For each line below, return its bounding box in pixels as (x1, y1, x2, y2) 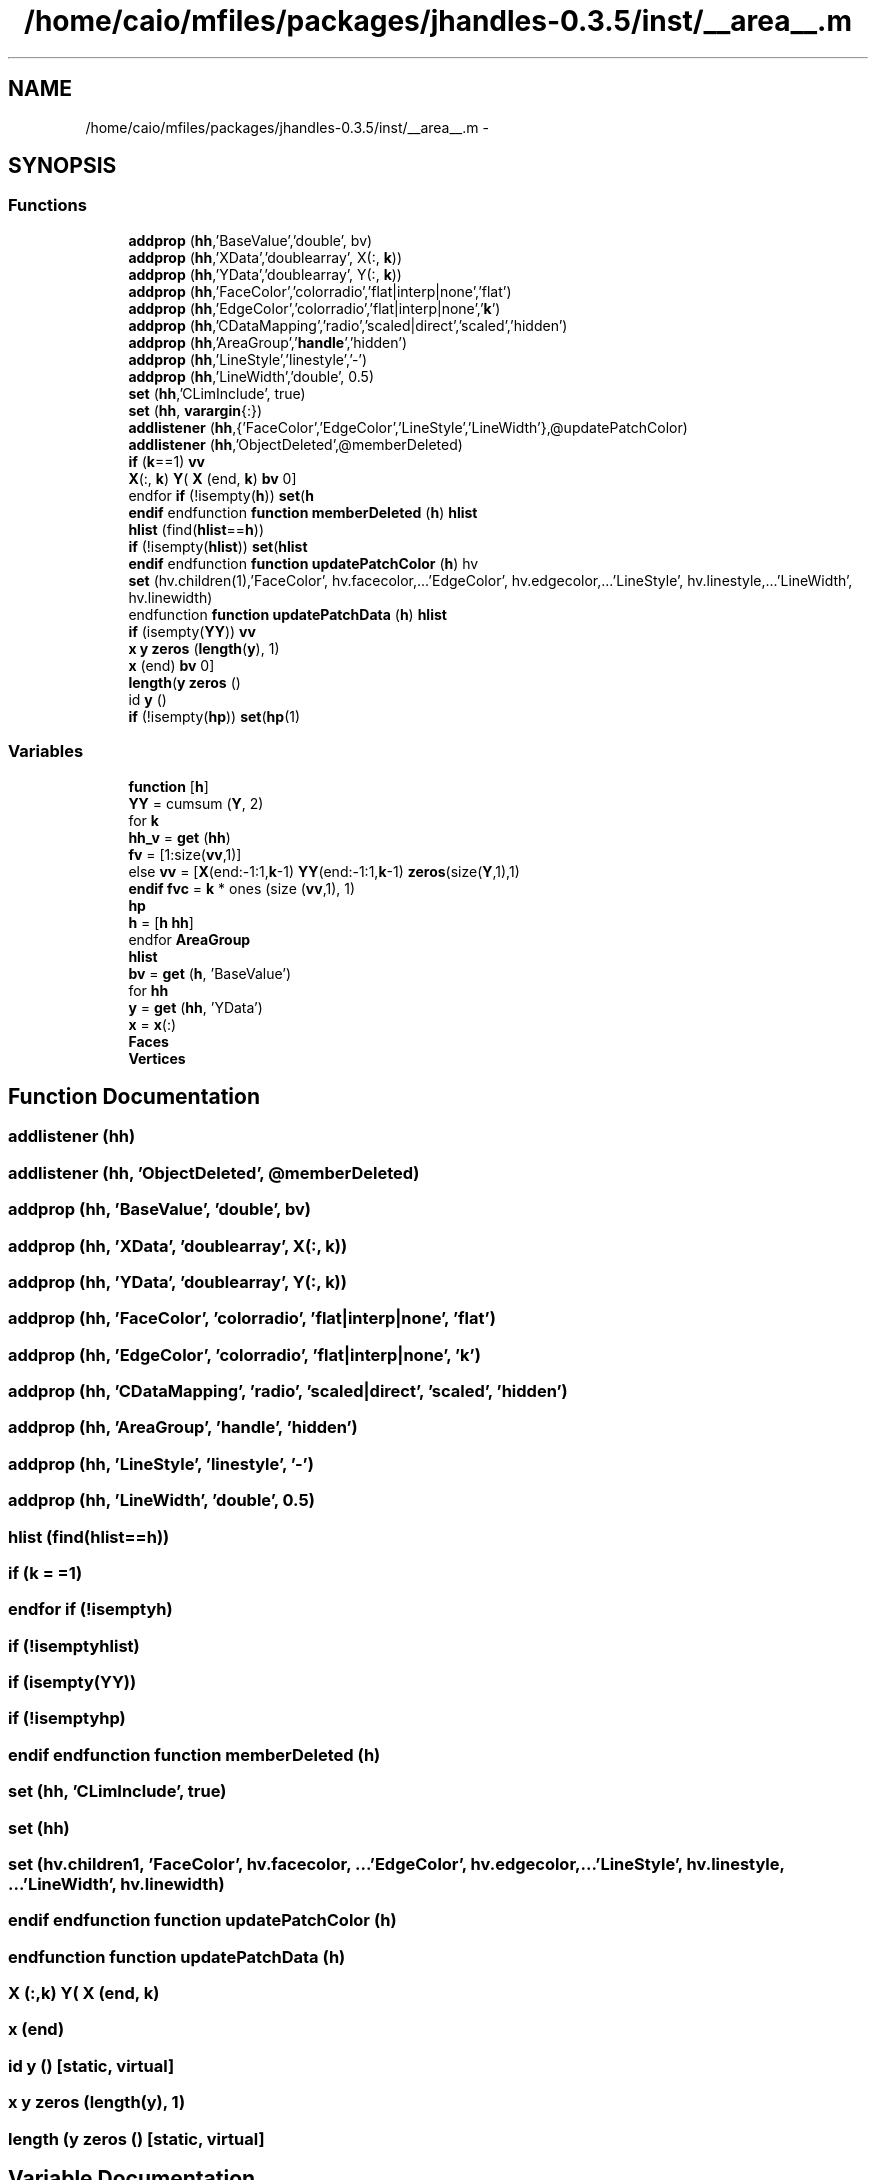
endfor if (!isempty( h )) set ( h (128, 486, 314, 504)
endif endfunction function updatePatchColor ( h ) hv (128, 554, 479, 572)
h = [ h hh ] (128, 913, 194, 931)
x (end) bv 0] (128, 656, 215, 674)
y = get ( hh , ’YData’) (128, 998, 263, 1016)
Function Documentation (8, 1083, 260, 1109)
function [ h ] (128, 777, 209, 795)
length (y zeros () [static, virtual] (8, 2128, 265, 2149)
